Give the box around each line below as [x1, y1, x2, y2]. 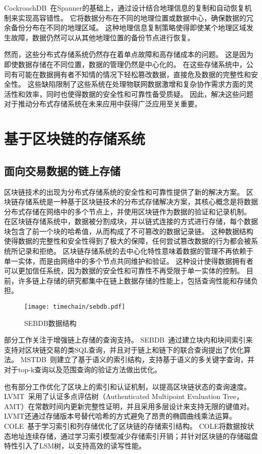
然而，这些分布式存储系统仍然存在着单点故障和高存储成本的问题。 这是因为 [4, 49, 253, 60]
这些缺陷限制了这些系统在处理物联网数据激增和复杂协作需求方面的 [27, 79, 246, 89]
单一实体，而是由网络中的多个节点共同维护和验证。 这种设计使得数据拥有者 [4, 255, 253, 266]
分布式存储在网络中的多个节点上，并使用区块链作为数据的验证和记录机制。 [4, 206, 251, 216]
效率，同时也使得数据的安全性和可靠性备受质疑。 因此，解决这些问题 [25, 88, 253, 99]
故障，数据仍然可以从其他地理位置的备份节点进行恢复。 [11, 32, 194, 42]
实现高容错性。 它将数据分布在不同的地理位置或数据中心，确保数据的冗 [18, 12, 253, 23]
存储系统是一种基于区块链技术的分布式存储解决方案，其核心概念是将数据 [18, 196, 258, 207]
